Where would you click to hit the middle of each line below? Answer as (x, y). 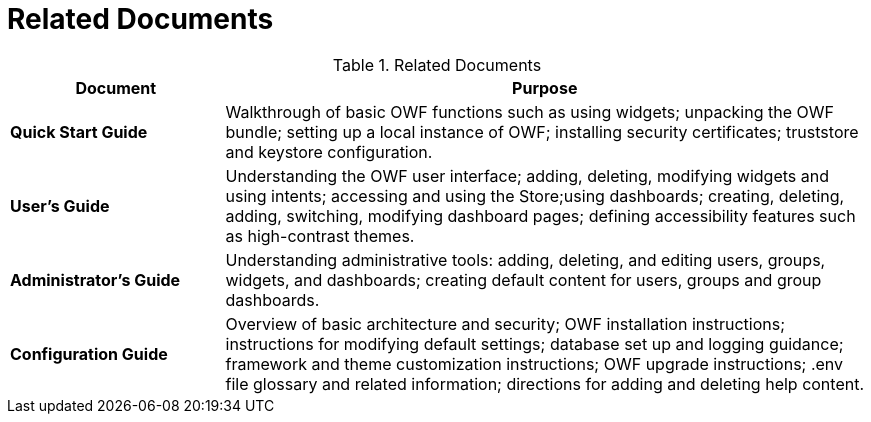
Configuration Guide (89, 353)
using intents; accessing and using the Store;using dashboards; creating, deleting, (535, 195)
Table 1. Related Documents (437, 64)
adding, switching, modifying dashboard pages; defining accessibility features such (540, 215)
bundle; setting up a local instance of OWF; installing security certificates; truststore (542, 131)
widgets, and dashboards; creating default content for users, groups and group (523, 279)
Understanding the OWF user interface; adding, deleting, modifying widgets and (527, 175)
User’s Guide (60, 205)
